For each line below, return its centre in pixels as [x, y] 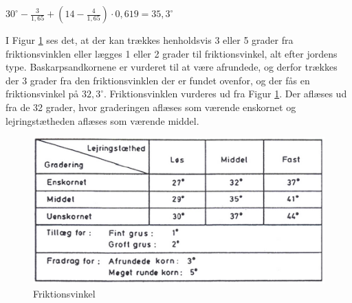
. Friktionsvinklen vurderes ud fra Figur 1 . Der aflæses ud [225, 94]
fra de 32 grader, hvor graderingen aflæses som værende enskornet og [151, 107]
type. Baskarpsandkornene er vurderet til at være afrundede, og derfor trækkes [172, 67]
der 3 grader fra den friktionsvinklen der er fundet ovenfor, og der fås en [158, 80]
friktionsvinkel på [42, 94]
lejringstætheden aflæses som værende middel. [102, 120]
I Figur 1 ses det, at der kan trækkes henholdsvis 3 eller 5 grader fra [150, 40]
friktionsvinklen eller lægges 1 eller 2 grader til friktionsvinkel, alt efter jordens [172, 53]
